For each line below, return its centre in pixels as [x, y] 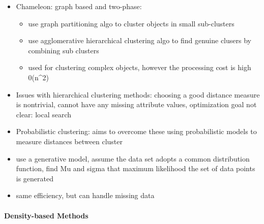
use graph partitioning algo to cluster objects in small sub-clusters [131, 23]
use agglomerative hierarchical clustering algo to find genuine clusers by [140, 40]
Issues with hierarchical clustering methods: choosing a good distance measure [138, 94]
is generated [35, 178]
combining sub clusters [64, 50]
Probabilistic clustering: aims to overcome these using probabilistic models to [136, 131]
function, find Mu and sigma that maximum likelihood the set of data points [136, 168]
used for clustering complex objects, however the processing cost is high [140, 67]
